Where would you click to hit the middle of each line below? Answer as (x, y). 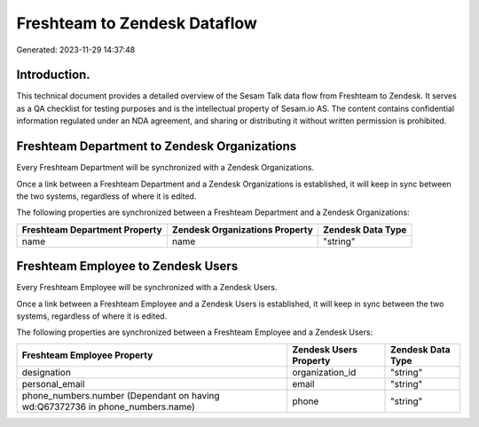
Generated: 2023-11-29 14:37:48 (76, 50)
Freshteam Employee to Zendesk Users (127, 266)
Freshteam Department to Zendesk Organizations (157, 146)
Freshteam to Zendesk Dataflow (137, 23)
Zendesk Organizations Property (243, 229)
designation (46, 372)
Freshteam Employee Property (87, 355)
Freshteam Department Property (92, 229)
